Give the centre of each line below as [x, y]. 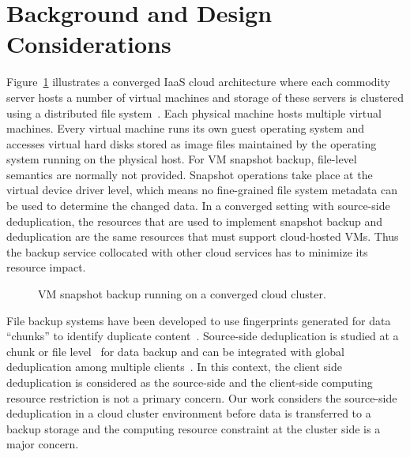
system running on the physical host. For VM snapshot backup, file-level [182, 159]
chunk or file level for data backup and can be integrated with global [175, 351]
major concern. [43, 444]
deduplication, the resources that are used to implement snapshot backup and [195, 221]
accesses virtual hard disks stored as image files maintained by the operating [192, 143]
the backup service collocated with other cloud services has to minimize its [187, 251]
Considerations [89, 44]
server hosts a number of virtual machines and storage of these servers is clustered [205, 97]
